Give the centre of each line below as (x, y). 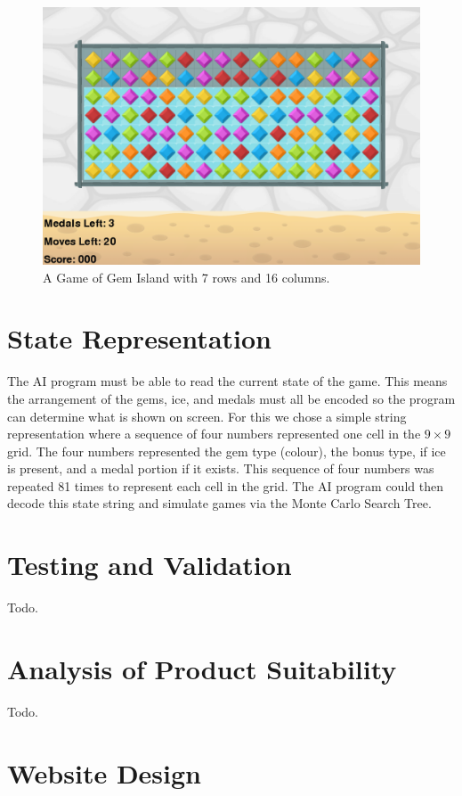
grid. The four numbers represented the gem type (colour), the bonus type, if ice (227, 451)
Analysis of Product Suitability (202, 668)
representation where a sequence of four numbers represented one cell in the (214, 434)
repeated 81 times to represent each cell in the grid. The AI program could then (225, 485)
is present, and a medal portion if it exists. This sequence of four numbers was (221, 468)
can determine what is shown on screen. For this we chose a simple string (207, 416)
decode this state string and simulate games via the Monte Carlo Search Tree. (219, 503)
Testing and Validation (150, 565)
